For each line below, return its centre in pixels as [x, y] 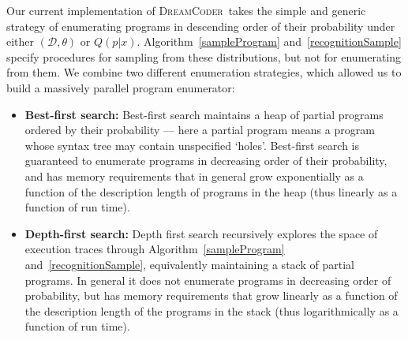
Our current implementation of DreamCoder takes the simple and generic [186, 10]
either [21, 41]
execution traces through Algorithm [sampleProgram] [155, 249]
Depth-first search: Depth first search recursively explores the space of [201, 233]
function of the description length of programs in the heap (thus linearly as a [211, 191]
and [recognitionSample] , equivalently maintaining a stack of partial [189, 264]
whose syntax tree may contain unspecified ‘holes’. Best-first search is [192, 145]
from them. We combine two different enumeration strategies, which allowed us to [204, 72]
